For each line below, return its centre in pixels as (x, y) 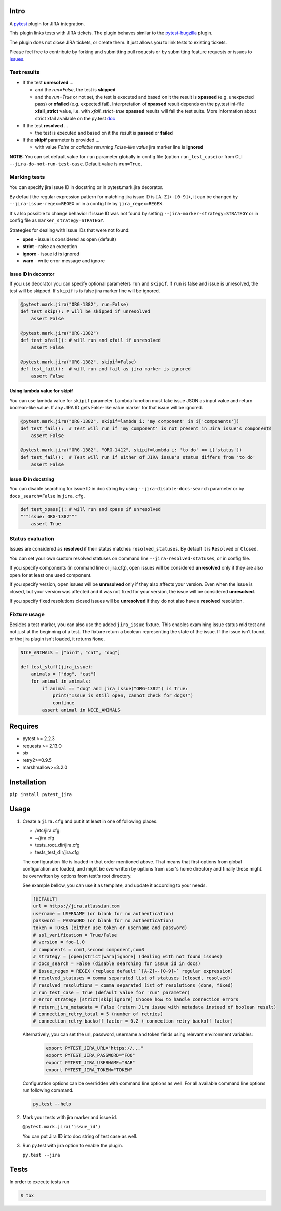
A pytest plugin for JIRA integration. (47, 24)
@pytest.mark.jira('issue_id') (62, 1127)
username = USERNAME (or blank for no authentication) (103, 913)
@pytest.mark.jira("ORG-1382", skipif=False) (78, 362)
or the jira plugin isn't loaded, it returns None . (57, 639)
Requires (24, 726)
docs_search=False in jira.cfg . (47, 496)
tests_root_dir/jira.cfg (57, 845)
